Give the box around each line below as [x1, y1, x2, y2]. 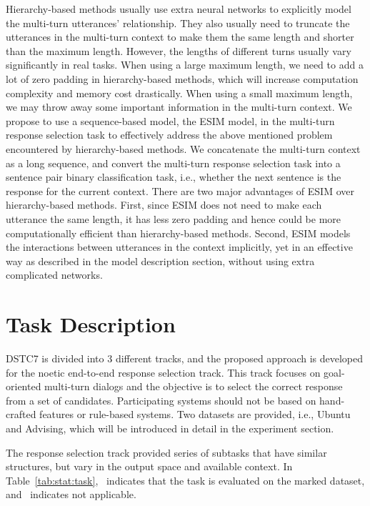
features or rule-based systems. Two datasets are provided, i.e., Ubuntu [39, 407, 351, 422]
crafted [6, 407, 36, 422]
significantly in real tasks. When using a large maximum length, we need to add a [6, 57, 364, 72]
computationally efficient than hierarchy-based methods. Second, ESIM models [6, 225, 351, 240]
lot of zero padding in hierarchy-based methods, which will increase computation [6, 71, 359, 86]
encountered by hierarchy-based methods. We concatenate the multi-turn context [6, 141, 361, 156]
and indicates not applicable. [6, 487, 136, 502]
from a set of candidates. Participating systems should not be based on [6, 392, 316, 407]
